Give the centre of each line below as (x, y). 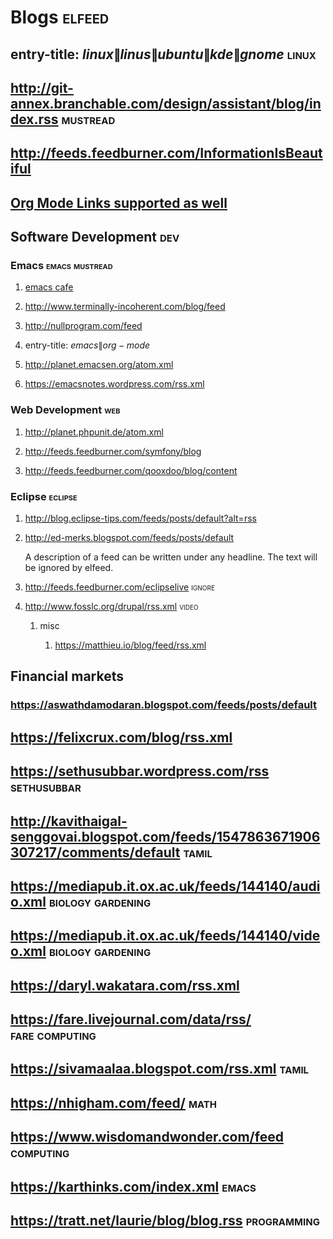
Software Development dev (95, 237)
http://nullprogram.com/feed (83, 326)
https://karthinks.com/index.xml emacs (133, 1186)
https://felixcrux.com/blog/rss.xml (121, 737)
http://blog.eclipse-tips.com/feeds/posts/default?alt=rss (140, 518)
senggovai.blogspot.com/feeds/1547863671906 (165, 836)
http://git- (42, 87)
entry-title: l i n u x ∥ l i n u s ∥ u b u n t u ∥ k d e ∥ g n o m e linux (163, 54)
